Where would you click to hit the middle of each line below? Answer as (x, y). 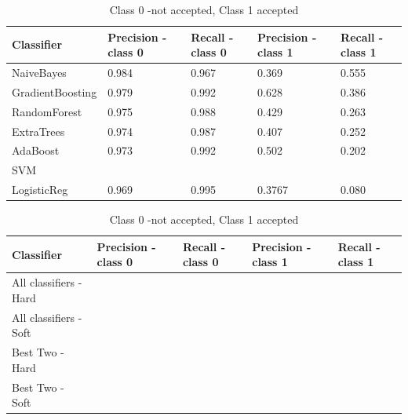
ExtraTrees (38, 131)
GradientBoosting (55, 91)
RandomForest (47, 111)
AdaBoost (36, 150)
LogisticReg (40, 190)
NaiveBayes (39, 73)
